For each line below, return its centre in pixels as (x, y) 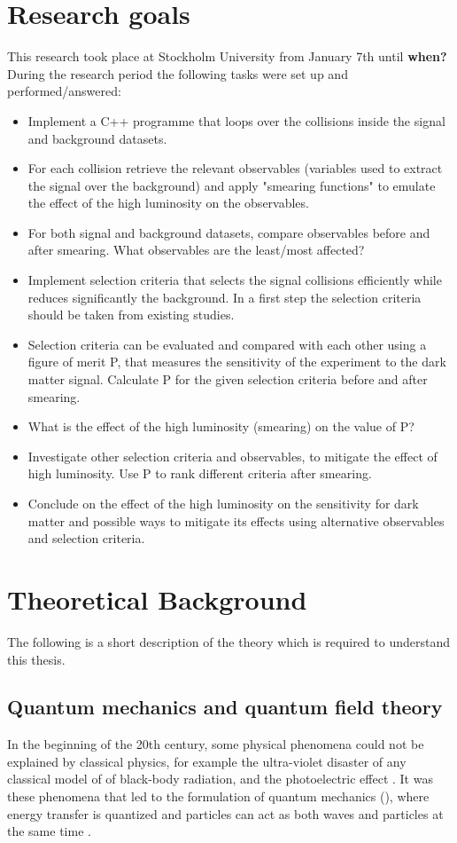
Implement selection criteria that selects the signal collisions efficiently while (235, 280)
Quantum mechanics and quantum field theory (225, 707)
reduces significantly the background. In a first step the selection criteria (225, 297)
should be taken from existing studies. (131, 315)
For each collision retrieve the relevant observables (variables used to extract (235, 168)
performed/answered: (64, 91)
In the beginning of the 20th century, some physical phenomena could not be (216, 744)
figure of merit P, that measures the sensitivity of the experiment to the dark (237, 362)
